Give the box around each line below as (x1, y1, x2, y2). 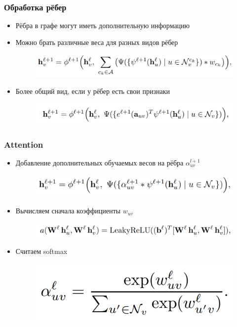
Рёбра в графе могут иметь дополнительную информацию (15, 20, 190, 31)
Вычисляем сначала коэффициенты (15, 205, 121, 216)
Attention (4, 138, 43, 150)
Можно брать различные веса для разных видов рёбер (15, 37, 178, 47)
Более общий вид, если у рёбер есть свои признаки (15, 85, 170, 96)
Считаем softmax (15, 246, 68, 256)
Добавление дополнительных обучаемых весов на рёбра (15, 157, 184, 167)
